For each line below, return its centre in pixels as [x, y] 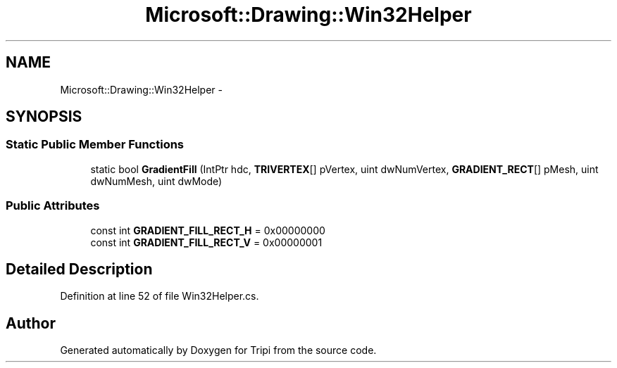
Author [31, 323]
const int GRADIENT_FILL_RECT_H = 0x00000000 [208, 230]
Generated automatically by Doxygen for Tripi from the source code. [218, 350]
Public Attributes [53, 206]
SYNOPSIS [44, 117]
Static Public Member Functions [95, 145]
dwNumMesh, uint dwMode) [156, 181]
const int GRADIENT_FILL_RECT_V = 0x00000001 [206, 242]
